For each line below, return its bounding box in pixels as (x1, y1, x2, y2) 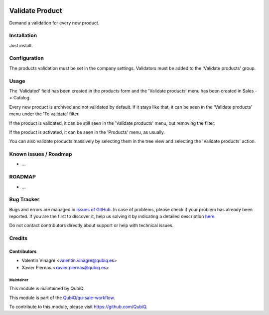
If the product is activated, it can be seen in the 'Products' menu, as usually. (9, 129, 165, 135)
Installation (9, 32, 37, 39)
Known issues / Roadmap (9, 151, 72, 157)
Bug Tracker (9, 196, 40, 203)
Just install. (9, 42, 33, 48)
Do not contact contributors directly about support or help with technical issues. (9, 223, 174, 229)
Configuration (9, 55, 44, 62)
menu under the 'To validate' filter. (9, 111, 80, 117)
